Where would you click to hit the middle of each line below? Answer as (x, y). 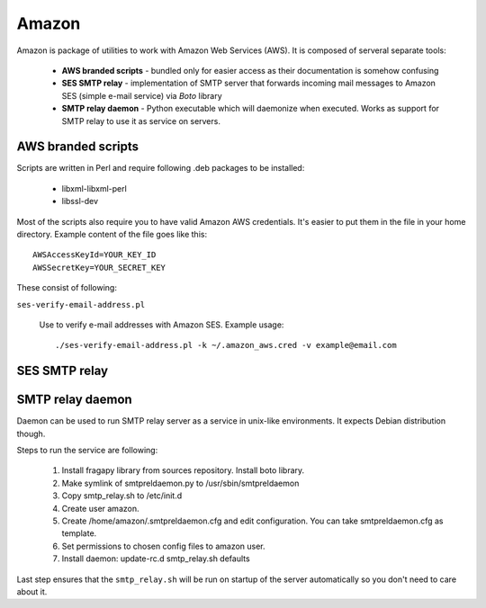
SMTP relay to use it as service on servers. (141, 121)
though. (31, 434)
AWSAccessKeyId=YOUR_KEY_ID (94, 255)
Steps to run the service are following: (87, 451)
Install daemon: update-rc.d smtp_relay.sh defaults (156, 559)
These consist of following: (67, 288)
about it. (32, 591)
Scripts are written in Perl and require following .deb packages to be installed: (161, 168)
